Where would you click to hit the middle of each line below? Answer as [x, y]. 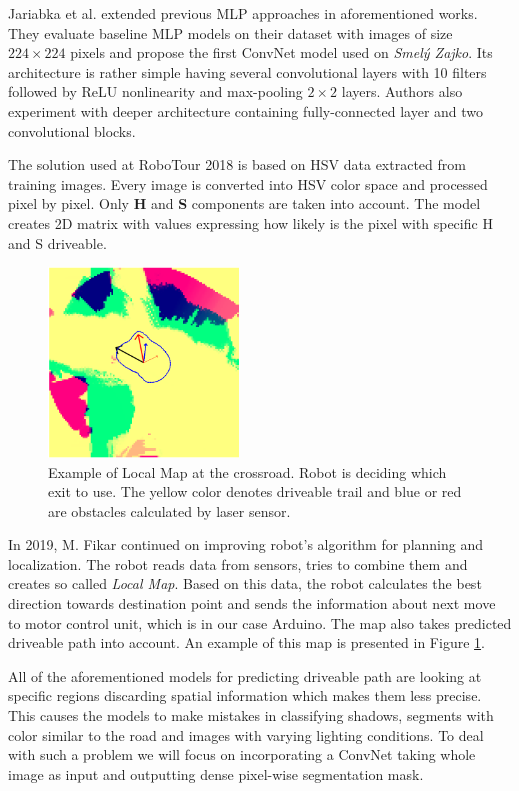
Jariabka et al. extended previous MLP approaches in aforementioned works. [243, 13]
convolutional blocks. [72, 130]
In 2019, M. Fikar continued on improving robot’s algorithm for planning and [246, 544]
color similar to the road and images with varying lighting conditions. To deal [246, 734]
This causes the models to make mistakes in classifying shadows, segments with [251, 715]
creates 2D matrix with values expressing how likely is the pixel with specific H [250, 222]
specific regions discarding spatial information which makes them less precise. [245, 695]
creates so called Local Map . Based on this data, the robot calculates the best [245, 583]
